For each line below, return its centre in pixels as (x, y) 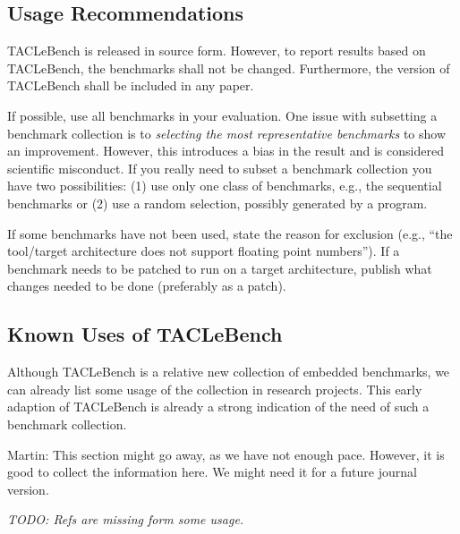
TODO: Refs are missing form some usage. (126, 519)
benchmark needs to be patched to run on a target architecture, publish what (220, 268)
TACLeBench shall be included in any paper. (131, 85)
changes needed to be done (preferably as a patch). (147, 286)
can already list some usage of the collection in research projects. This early (215, 389)
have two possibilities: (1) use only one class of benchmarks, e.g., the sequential (225, 186)
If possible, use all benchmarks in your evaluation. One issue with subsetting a (222, 115)
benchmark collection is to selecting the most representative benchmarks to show (227, 133)
